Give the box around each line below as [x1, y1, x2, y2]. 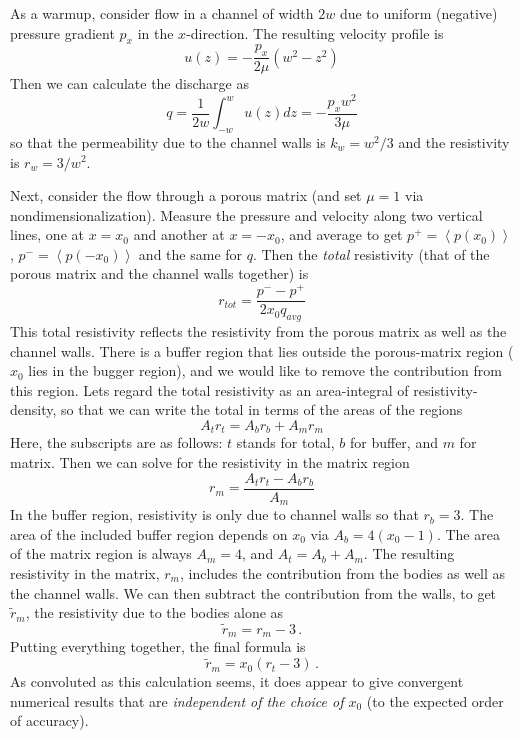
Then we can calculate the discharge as [10, 73, 249, 94]
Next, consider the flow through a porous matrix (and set [10, 185, 362, 206]
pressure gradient [10, 22, 115, 43]
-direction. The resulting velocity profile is [186, 22, 444, 43]
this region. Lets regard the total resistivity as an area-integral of [10, 379, 409, 400]
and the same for [138, 243, 243, 264]
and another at [133, 224, 225, 245]
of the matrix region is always [10, 543, 192, 564]
